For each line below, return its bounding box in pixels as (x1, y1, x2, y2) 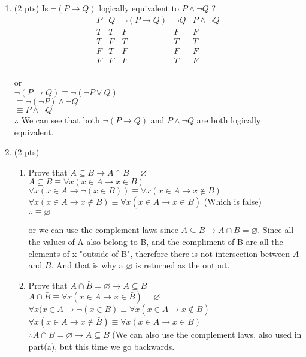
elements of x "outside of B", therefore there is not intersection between (28, 247, 290, 259)
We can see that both (21, 113, 100, 126)
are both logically (196, 113, 261, 126)
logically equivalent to (99, 2, 180, 14)
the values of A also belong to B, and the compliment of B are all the (28, 235, 283, 247)
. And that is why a (51, 259, 123, 271)
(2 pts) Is (14, 2, 49, 14)
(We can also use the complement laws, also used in (112, 328, 302, 341)
